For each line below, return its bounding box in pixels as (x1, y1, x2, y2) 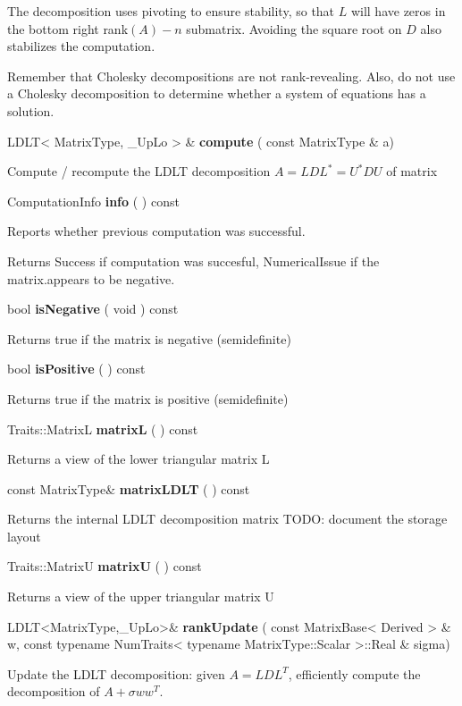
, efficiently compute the (288, 664, 421, 683)
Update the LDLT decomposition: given (7, 664, 225, 683)
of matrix (386, 162, 438, 181)
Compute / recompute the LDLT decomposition (7, 162, 271, 181)
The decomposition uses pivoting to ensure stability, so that (7, 2, 335, 20)
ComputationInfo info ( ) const (7, 191, 180, 210)
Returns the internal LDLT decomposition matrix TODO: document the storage (7, 509, 448, 528)
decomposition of (7, 682, 100, 701)
